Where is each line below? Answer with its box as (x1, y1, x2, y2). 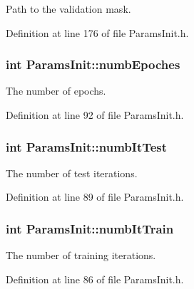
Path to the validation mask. (6, 1, 131, 16)
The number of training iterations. (6, 248, 156, 263)
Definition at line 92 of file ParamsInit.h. (6, 107, 184, 122)
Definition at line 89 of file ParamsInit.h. (6, 189, 184, 204)
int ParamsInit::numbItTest (6, 137, 168, 155)
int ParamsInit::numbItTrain (6, 219, 174, 237)
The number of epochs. (6, 83, 106, 98)
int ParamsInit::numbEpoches (6, 56, 180, 73)
